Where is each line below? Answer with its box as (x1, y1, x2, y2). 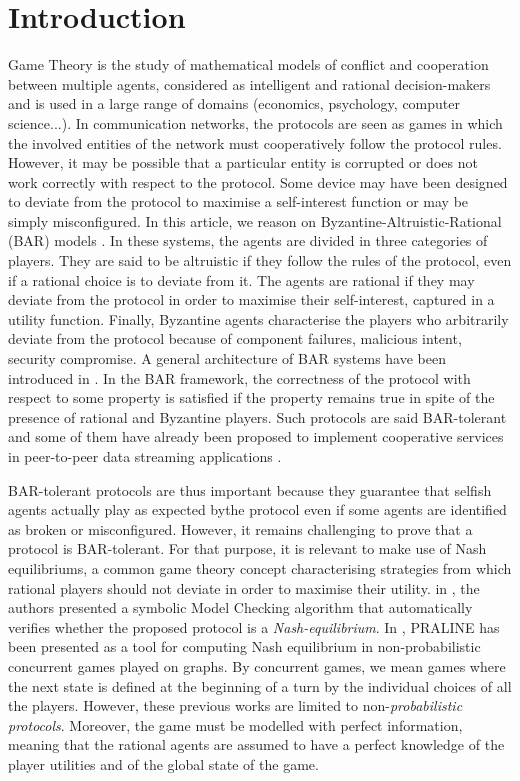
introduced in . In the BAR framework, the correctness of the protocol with (8, 367, 471, 388)
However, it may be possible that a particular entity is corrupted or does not (8, 152, 478, 173)
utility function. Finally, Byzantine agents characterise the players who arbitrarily (8, 308, 509, 329)
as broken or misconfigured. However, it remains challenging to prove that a (8, 518, 473, 539)
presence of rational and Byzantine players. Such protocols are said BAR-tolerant (8, 406, 507, 427)
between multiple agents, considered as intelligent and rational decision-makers (8, 73, 491, 94)
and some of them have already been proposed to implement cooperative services (8, 426, 504, 447)
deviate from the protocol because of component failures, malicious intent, (8, 328, 462, 349)
